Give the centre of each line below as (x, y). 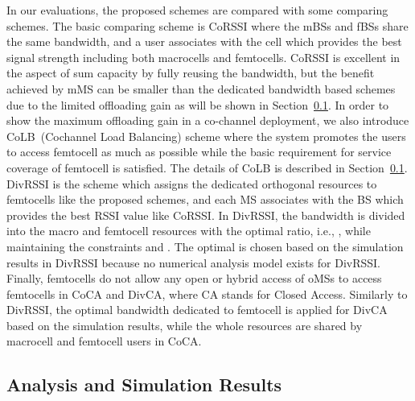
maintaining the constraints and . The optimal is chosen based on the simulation (205, 246)
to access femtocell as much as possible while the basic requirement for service (199, 152)
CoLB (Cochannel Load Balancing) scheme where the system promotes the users (206, 136)
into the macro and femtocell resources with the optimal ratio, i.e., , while (189, 231)
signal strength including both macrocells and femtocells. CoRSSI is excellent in (203, 57)
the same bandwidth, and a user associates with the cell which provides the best (204, 41)
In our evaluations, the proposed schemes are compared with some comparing (197, 10)
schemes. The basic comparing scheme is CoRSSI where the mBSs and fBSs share (207, 25)
